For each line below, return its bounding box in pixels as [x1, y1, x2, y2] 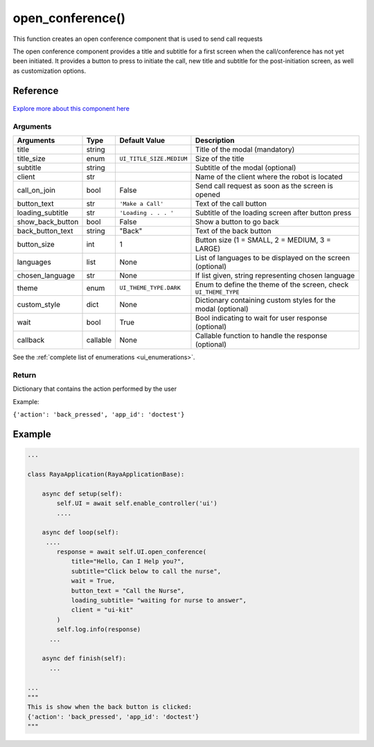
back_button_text [17, 226, 73, 236]
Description [195, 136, 235, 146]
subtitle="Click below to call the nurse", [71, 567, 222, 575]
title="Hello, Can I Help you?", [71, 558, 185, 565]
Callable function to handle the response [195, 331, 328, 341]
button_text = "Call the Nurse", [71, 586, 185, 595]
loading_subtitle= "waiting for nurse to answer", [71, 597, 247, 604]
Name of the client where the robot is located [195, 172, 343, 182]
